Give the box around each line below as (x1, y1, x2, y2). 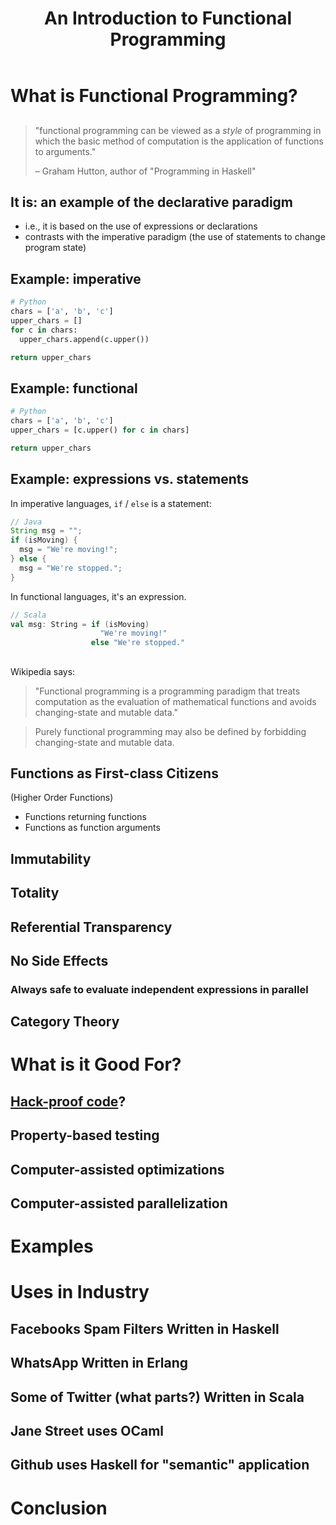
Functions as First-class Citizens (10, 765, 219, 782)
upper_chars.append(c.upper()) (19, 334, 150, 344)
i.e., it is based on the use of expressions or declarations (24, 220, 258, 232)
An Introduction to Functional (44, 7, 292, 30)
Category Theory (10, 1013, 120, 1031)
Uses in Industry (10, 1281, 150, 1304)
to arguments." (34, 145, 97, 157)
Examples (10, 1235, 94, 1258)
